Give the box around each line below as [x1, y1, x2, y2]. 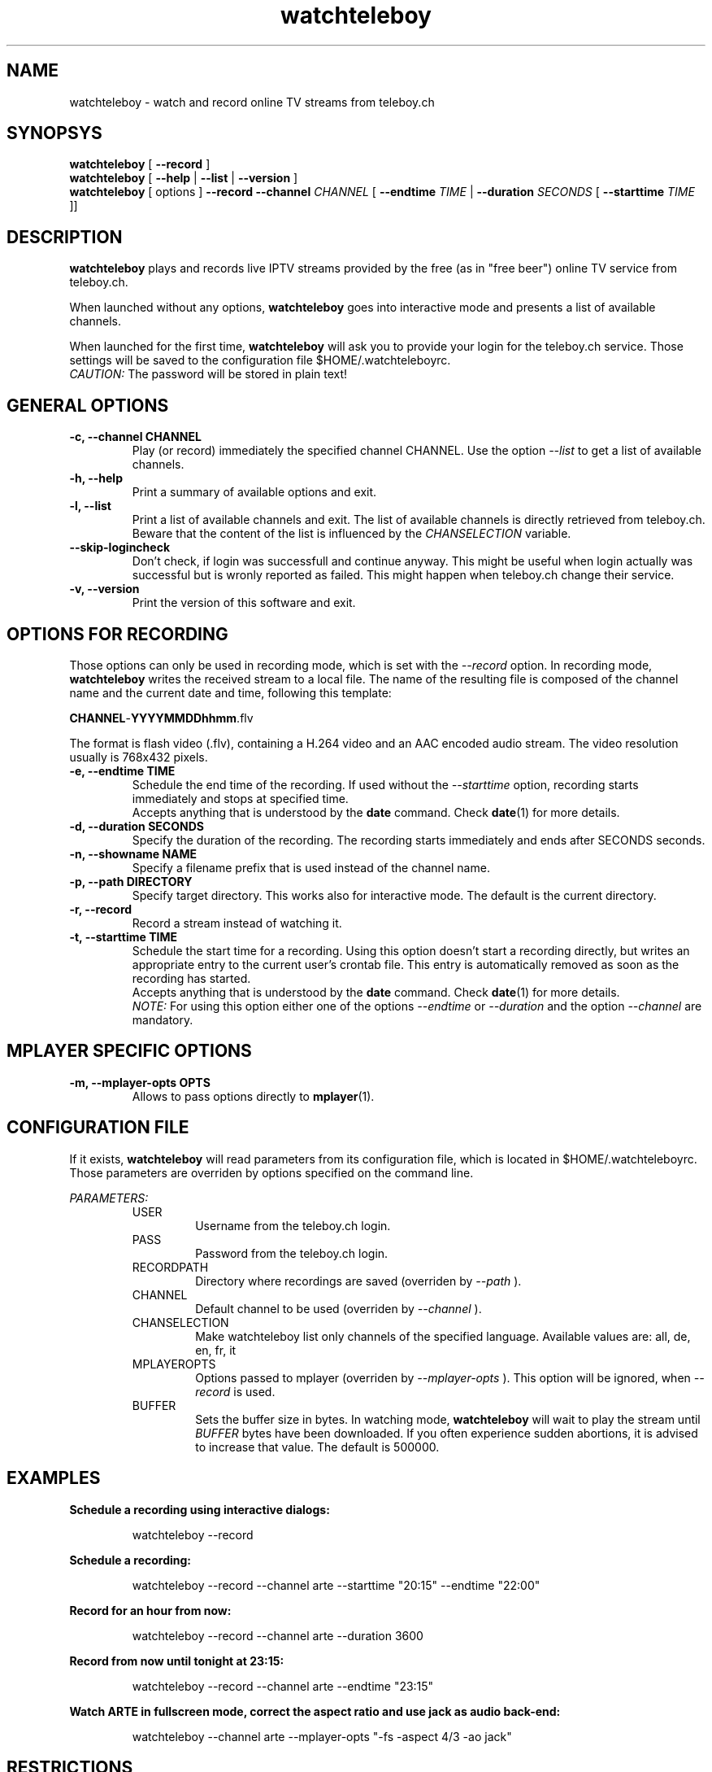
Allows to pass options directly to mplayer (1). [132, 1089, 375, 1103]
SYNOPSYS [7, 123, 102, 144]
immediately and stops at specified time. [132, 791, 349, 805]
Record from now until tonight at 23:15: [69, 1653, 284, 1668]
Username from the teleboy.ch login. [195, 1218, 391, 1233]
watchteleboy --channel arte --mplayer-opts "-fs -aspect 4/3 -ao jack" [132, 1729, 512, 1744]
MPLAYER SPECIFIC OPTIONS [7, 1041, 252, 1062]
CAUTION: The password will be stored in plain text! [69, 367, 348, 382]
